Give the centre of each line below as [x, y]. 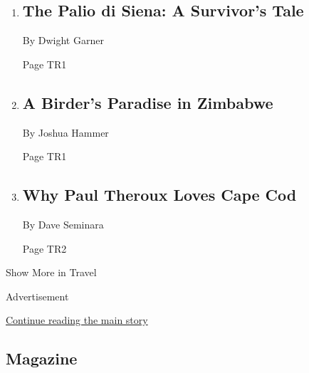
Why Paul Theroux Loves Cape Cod [159, 195]
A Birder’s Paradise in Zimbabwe [148, 102]
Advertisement [37, 296]
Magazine [42, 358]
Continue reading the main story [77, 320]
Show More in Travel [51, 272]
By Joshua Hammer [66, 132]
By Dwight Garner [63, 40]
